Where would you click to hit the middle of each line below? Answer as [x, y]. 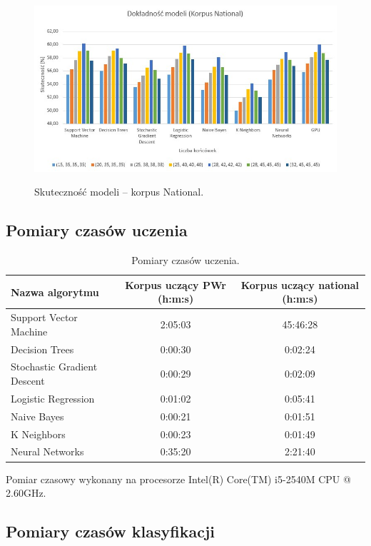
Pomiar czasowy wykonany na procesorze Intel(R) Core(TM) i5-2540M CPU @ [178, 479]
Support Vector [44, 317]
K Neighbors [38, 434]
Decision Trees [42, 349]
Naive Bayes [37, 416]
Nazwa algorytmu [55, 292]
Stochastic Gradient [54, 366]
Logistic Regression [53, 398]
